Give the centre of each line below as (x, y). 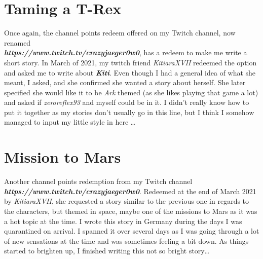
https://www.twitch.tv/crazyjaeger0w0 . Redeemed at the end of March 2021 (130, 191)
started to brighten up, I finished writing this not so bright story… (107, 251)
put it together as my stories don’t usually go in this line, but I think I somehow (129, 112)
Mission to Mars (63, 157)
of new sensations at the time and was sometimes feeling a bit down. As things (126, 240)
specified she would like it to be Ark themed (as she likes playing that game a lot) (131, 92)
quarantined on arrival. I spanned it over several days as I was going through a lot (132, 231)
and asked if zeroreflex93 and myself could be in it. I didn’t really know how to (127, 102)
